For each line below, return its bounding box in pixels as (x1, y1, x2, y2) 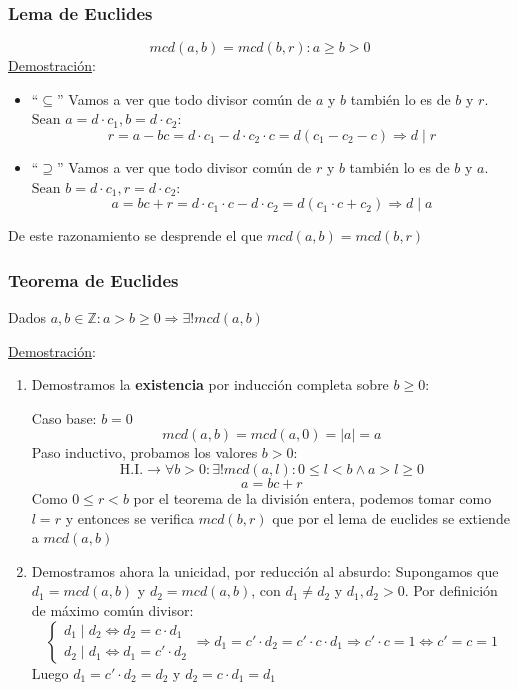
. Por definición (404, 580, 498, 601)
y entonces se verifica (65, 507, 195, 528)
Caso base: (31, 407, 97, 428)
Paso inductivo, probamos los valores (31, 442, 258, 463)
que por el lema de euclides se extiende (272, 507, 510, 528)
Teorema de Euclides (8, 267, 179, 292)
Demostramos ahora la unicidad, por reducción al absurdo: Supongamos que (31, 560, 499, 581)
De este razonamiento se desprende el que (8, 225, 263, 246)
